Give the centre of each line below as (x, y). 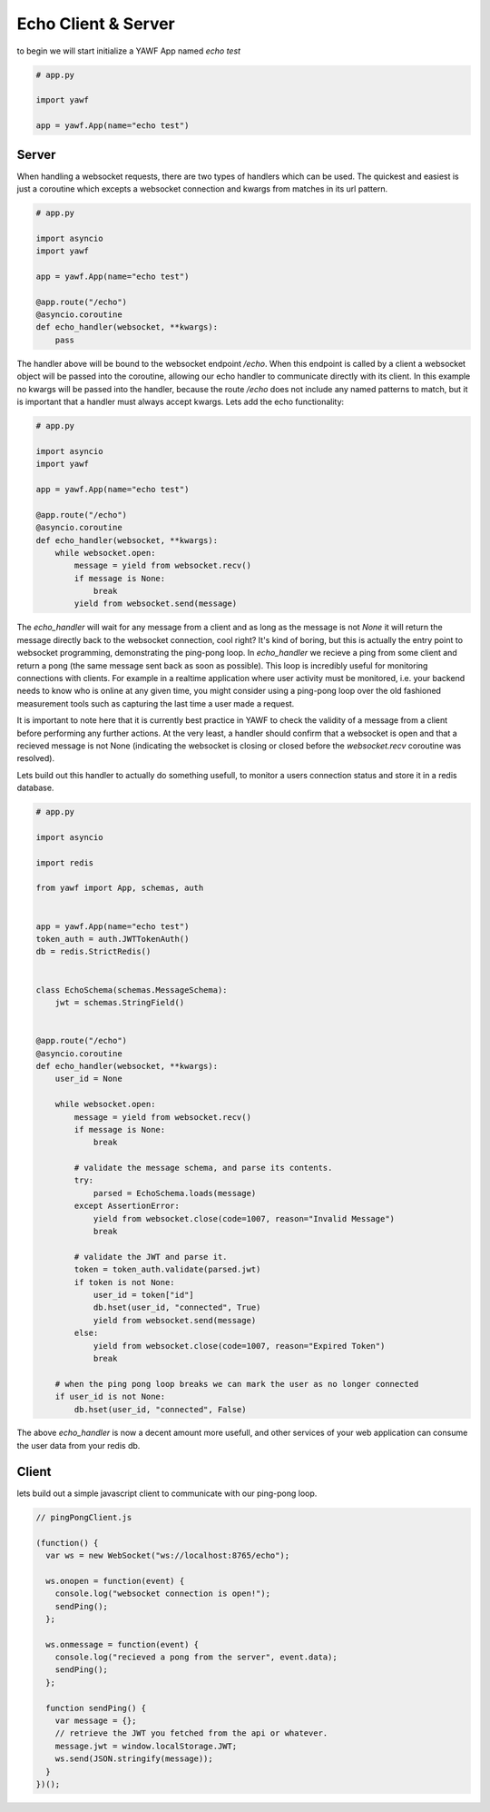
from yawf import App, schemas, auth (120, 888)
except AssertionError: (127, 1206)
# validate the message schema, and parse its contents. (203, 1168)
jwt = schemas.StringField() (120, 1002)
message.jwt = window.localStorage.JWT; (146, 1746)
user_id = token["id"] (143, 1295)
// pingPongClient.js (84, 1517)
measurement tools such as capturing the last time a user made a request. (156, 703)
